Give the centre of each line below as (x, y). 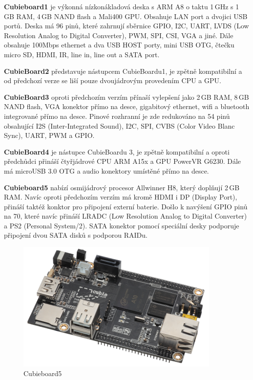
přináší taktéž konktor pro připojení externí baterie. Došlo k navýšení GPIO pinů (126, 206)
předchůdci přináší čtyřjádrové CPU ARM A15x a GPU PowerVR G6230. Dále (123, 161)
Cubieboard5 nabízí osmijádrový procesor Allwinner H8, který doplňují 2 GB (122, 187)
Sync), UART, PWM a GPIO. (49, 135)
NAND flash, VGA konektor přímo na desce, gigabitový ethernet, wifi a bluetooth (127, 106)
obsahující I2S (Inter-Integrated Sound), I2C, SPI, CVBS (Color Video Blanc (119, 125)
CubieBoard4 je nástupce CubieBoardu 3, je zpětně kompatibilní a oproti (117, 151)
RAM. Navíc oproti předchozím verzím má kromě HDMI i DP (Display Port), (121, 197)
